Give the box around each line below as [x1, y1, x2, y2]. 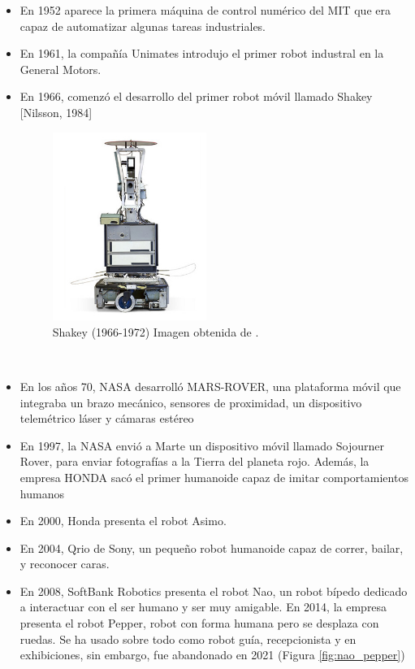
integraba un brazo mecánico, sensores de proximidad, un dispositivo [19, 393, 362, 411]
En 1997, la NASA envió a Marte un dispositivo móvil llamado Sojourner [19, 437, 384, 454]
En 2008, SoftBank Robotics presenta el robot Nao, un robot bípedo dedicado [19, 582, 408, 599]
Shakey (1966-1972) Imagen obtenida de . [52, 323, 259, 340]
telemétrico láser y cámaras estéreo [19, 410, 194, 427]
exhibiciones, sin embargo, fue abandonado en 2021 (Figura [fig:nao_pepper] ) [19, 646, 405, 663]
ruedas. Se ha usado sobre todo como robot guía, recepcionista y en [19, 630, 357, 647]
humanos [19, 484, 64, 502]
